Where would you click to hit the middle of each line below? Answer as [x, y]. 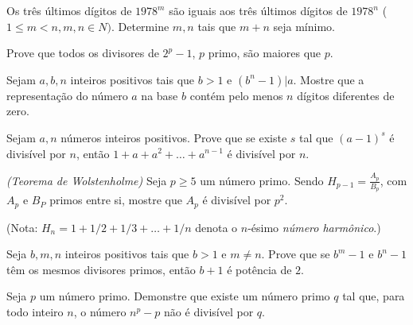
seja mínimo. [304, 26]
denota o [216, 227]
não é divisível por [209, 311]
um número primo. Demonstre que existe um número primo [185, 296]
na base [160, 95]
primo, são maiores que [265, 53]
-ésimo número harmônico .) [314, 227]
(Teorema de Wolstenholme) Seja [87, 180]
